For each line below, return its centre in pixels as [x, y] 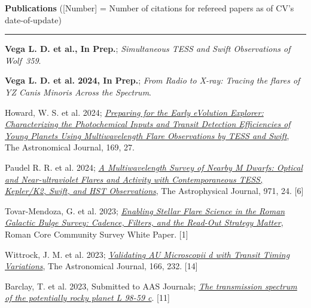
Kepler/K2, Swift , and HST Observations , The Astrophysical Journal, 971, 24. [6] [154, 191]
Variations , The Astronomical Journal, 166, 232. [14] [101, 266]
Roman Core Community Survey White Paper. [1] [97, 234]
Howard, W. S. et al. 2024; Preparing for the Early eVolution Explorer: [134, 112]
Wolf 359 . [23, 60]
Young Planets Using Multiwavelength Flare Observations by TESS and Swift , [147, 135]
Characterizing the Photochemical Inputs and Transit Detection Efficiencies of [148, 124]
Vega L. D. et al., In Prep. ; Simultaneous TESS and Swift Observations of [148, 49]
